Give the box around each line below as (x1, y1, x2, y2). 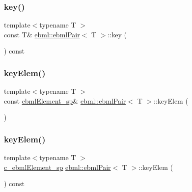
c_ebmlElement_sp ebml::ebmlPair (4, 162, 111, 172)
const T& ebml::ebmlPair (4, 29, 80, 39)
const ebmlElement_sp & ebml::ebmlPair (4, 95, 126, 106)
